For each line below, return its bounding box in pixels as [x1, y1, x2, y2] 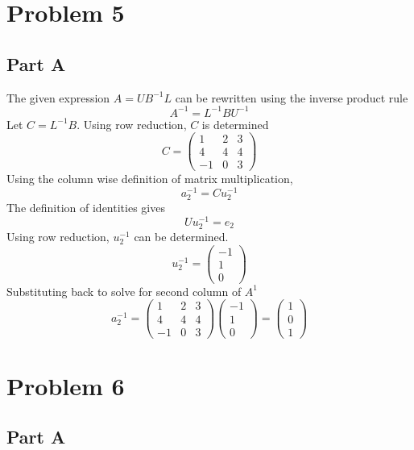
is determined [201, 115, 269, 132]
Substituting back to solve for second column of [6, 282, 242, 299]
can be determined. [134, 228, 229, 245]
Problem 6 [6, 369, 125, 402]
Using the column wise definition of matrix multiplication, [6, 170, 293, 187]
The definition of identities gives [6, 199, 165, 216]
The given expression [6, 89, 110, 106]
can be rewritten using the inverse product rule [175, 89, 408, 106]
